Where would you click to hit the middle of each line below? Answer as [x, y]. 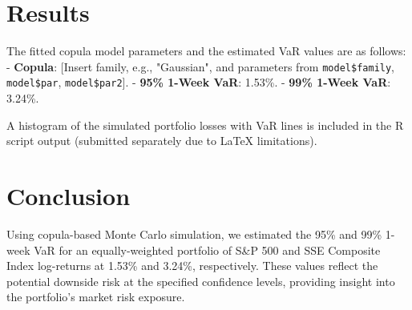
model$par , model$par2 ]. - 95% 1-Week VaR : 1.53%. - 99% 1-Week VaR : [199, 82]
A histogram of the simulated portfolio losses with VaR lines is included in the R [205, 125]
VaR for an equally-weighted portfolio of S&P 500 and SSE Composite [207, 250]
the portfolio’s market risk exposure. [96, 297]
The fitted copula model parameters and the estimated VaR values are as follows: [206, 51]
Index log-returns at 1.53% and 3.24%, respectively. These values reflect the [192, 266]
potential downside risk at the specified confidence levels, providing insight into [201, 281]
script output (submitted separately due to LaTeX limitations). [162, 141]
